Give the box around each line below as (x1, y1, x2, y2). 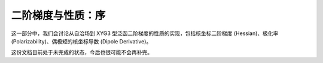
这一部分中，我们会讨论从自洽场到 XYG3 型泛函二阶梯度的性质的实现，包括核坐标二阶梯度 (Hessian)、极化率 (11, 30, 279, 37)
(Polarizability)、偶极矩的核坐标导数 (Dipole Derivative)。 (11, 37, 152, 45)
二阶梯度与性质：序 (11, 9, 106, 22)
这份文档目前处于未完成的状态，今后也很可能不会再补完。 (11, 49, 153, 56)
